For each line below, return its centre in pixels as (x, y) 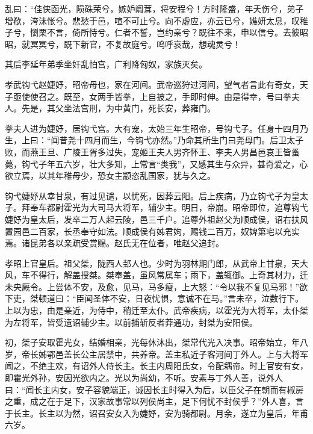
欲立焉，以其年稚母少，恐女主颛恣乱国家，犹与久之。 (110, 175)
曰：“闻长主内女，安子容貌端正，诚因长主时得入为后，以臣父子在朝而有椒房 (154, 389)
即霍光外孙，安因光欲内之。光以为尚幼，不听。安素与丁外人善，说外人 (144, 378)
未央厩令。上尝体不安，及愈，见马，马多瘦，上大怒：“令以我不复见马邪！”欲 (156, 286)
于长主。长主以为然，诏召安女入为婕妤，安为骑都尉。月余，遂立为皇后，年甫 (156, 413)
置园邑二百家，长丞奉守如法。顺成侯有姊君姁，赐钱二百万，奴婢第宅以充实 (152, 231)
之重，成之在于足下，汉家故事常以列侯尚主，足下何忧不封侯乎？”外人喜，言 (154, 401)
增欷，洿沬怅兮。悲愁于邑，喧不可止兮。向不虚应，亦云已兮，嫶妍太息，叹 (152, 20)
